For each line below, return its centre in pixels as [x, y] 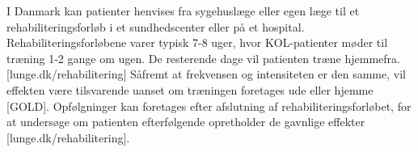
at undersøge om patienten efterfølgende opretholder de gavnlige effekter [186, 122]
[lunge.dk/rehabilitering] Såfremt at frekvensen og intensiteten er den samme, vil [206, 74]
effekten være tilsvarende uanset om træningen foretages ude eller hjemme [190, 89]
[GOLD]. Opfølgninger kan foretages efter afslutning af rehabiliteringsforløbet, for [209, 106]
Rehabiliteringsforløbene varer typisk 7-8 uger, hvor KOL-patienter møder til [197, 42]
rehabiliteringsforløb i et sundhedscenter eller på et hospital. [156, 26]
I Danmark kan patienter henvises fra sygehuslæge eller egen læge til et [183, 11]
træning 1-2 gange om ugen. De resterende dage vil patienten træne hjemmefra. [203, 58]
